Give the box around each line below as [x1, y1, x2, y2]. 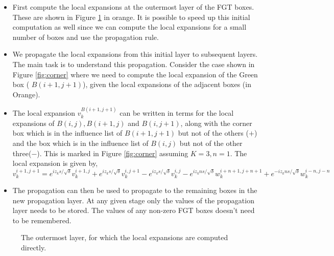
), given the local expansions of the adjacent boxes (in [82, 79, 251, 90]
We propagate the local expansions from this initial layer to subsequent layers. [12, 49, 258, 59]
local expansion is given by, [12, 158, 98, 168]
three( [12, 147, 32, 158]
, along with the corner [180, 117, 252, 128]
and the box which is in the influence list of [12, 137, 149, 148]
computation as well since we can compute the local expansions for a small [12, 22, 247, 32]
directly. [21, 242, 46, 252]
